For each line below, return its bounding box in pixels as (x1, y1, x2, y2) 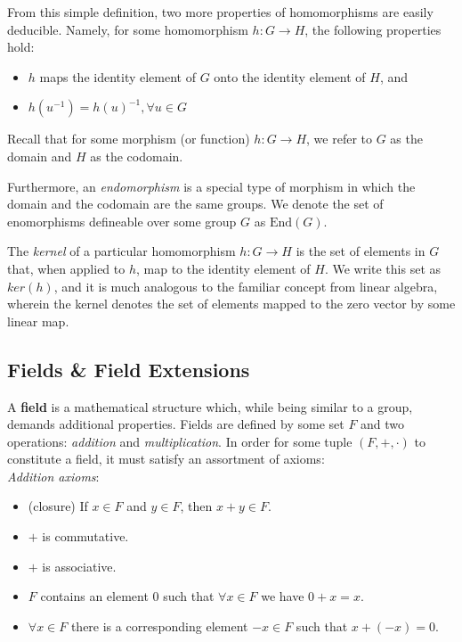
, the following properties (304, 20, 442, 38)
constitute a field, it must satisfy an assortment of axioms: (7, 449, 325, 468)
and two (361, 415, 405, 433)
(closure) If (28, 497, 88, 515)
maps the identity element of (39, 67, 196, 86)
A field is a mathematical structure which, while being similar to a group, (7, 397, 413, 416)
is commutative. (42, 527, 129, 546)
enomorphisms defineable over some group (7, 211, 237, 230)
